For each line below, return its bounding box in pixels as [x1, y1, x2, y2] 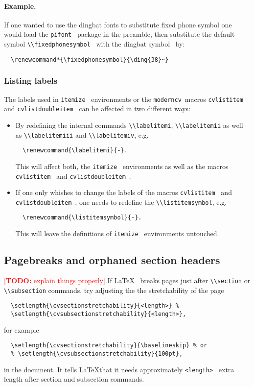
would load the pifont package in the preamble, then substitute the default [4, 29, 235, 39]
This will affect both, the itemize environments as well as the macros [15, 161, 229, 171]
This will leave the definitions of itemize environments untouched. [15, 228, 219, 239]
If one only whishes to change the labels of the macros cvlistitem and [15, 187, 232, 197]
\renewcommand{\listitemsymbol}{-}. [23, 214, 142, 221]
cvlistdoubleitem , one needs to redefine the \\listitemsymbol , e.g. [15, 196, 227, 207]
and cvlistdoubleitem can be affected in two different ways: [4, 103, 191, 114]
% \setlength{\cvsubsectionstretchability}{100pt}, [11, 350, 183, 357]
